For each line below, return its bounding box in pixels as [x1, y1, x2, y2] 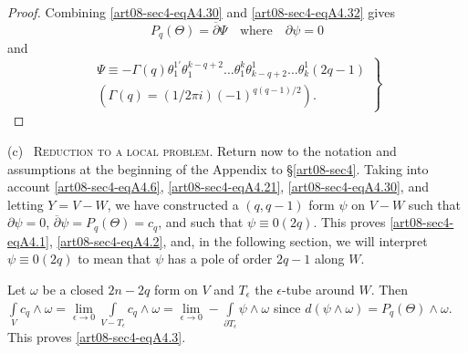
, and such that [158, 213, 244, 232]
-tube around [281, 280, 355, 298]
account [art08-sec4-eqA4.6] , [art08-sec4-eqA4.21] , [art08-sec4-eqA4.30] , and [7, 177, 429, 196]
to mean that [78, 249, 151, 268]
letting [7, 194, 44, 213]
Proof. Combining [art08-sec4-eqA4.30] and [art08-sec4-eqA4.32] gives [7, 3, 395, 21]
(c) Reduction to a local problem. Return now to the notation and [7, 140, 397, 160]
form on [153, 280, 198, 298]
